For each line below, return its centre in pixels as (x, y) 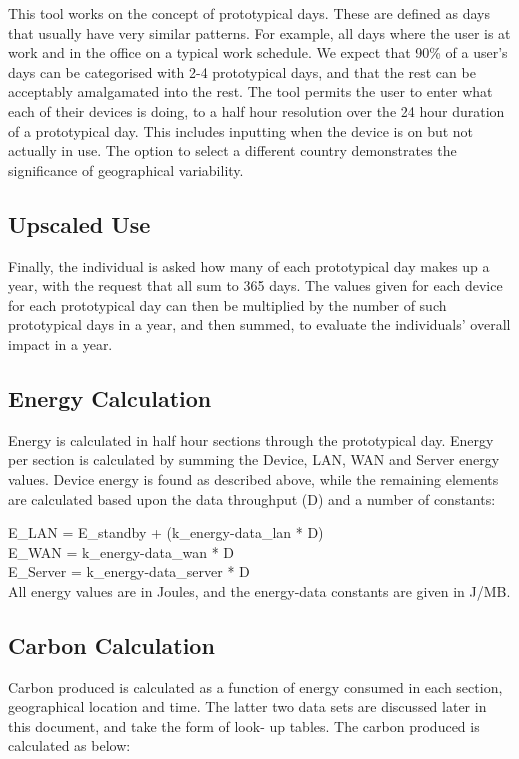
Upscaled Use (79, 223)
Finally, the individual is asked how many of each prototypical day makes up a (249, 265)
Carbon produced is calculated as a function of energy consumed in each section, (255, 686)
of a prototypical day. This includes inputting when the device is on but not (241, 130)
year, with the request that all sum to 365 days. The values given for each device (255, 285)
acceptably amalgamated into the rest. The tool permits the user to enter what (250, 91)
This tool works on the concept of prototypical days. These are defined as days (249, 13)
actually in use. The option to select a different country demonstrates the (232, 150)
